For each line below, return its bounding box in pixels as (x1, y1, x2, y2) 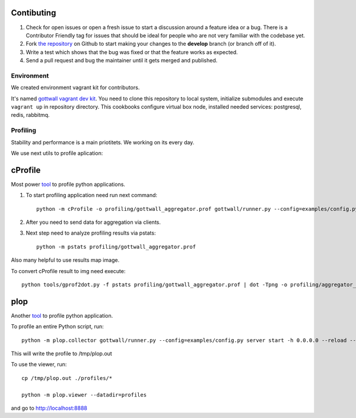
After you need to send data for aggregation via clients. (26, 218, 161, 226)
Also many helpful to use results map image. (11, 256, 120, 264)
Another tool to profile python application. (11, 312, 113, 319)
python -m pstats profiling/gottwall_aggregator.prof (36, 243, 196, 250)
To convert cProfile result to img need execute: (11, 267, 126, 274)
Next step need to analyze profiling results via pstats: (26, 229, 156, 237)
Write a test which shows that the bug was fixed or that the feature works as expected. (26, 48, 239, 56)
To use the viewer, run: (11, 361, 67, 368)
